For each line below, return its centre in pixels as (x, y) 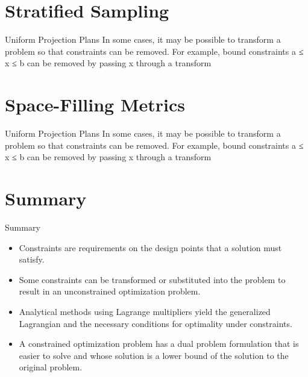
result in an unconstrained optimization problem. (110, 291)
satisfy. (32, 259)
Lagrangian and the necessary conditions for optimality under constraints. (156, 323)
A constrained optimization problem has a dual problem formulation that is (159, 344)
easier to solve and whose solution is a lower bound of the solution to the (154, 355)
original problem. (51, 367)
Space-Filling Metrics (95, 104)
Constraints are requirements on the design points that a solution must (150, 247)
